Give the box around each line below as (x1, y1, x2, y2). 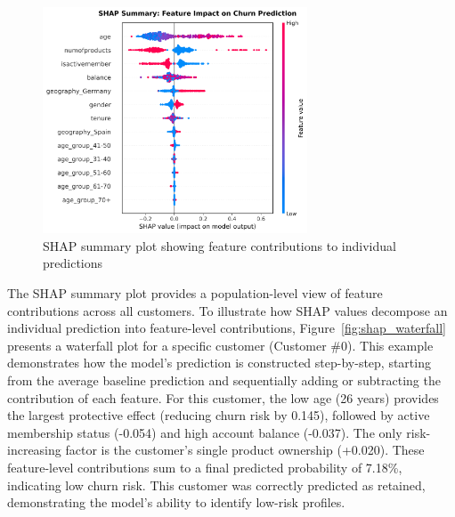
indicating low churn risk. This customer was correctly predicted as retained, (7, 475, 426, 494)
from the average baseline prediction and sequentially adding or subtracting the (7, 370, 441, 389)
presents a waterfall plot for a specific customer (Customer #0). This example (7, 335, 434, 354)
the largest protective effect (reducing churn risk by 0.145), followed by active (7, 406, 430, 424)
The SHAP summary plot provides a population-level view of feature (7, 283, 383, 302)
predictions (43, 254, 103, 272)
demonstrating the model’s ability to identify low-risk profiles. (7, 493, 345, 512)
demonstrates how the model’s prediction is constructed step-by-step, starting (7, 353, 431, 372)
